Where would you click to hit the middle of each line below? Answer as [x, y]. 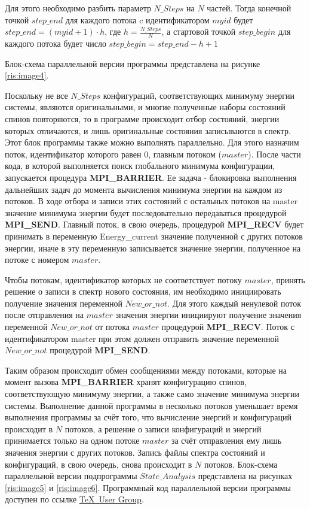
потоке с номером [37, 260]
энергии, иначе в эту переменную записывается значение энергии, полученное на [153, 248]
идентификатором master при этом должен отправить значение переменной [142, 338]
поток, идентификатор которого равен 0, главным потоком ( [113, 154]
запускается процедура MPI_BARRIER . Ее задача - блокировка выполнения [151, 177]
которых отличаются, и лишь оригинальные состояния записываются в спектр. [148, 130]
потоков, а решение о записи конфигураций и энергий [163, 428]
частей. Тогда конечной [249, 8]
